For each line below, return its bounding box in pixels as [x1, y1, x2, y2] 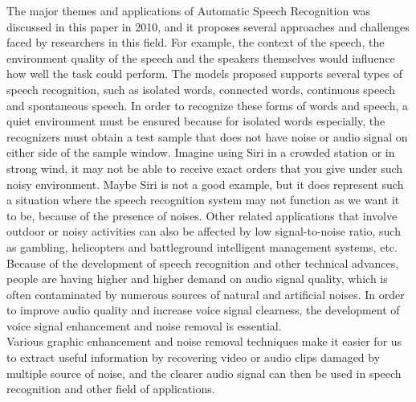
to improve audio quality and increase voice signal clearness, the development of [6, 301, 400, 318]
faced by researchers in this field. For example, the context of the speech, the [6, 34, 385, 51]
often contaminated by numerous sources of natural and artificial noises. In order [6, 285, 405, 302]
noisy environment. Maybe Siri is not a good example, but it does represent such [6, 175, 404, 192]
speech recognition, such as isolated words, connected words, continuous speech [6, 80, 396, 97]
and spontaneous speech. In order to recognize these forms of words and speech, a [6, 96, 409, 113]
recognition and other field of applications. [6, 380, 215, 397]
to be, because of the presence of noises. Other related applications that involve [6, 207, 398, 224]
